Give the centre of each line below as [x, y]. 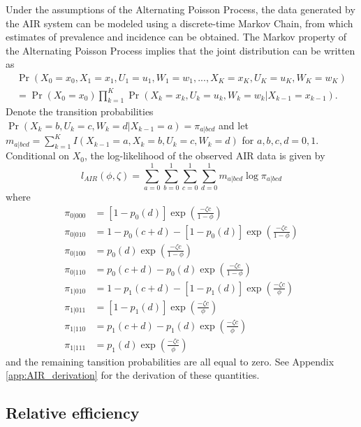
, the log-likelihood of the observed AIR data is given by [205, 155]
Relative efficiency [73, 413]
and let [234, 125]
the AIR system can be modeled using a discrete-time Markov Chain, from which [179, 23]
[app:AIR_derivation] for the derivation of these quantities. [133, 375]
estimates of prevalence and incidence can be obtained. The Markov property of [176, 37]
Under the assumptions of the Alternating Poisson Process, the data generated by [180, 9]
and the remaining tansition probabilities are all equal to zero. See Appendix [170, 361]
